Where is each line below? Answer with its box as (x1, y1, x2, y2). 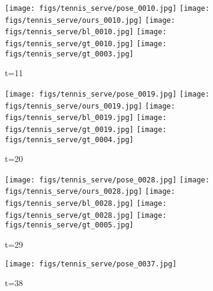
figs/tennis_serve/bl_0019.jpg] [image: (5, 113, 167, 122)
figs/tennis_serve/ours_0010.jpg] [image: (5, 16, 175, 25)
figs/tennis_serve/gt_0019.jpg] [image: (5, 125, 167, 134)
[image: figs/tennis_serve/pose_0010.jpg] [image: (5, 4, 210, 13)
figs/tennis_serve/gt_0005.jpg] (5, 221, 134, 230)
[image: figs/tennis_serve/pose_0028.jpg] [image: (5, 175, 210, 184)
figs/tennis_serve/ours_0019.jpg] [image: (5, 101, 175, 110)
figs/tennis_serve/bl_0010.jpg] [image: (5, 28, 167, 37)
